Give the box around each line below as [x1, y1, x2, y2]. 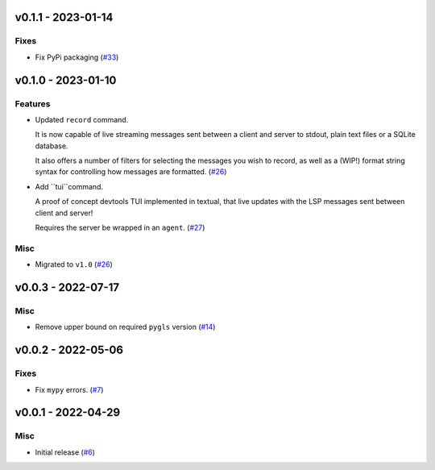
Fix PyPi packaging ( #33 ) [35, 52, 119, 62]
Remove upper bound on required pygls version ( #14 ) [35, 322, 216, 332]
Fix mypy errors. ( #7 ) [35, 385, 104, 394]
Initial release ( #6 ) [35, 447, 96, 457]
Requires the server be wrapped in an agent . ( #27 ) [35, 223, 205, 233]
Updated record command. [35, 114, 129, 124]
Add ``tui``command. [35, 181, 104, 191]
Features [14, 98, 51, 109]
